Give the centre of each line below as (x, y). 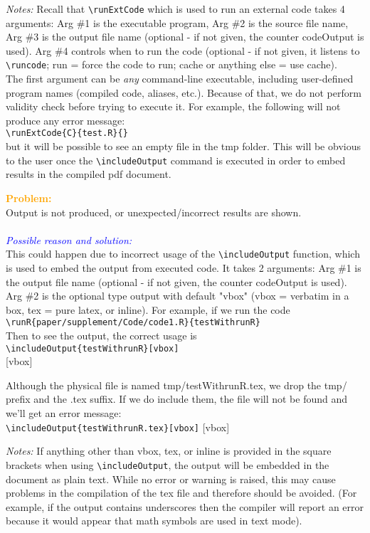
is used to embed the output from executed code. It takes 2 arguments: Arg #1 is (184, 268)
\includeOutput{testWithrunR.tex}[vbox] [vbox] (118, 427)
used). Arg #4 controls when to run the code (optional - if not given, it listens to (183, 50)
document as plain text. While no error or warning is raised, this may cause (171, 479)
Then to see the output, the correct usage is (101, 336)
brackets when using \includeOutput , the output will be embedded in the (168, 464)
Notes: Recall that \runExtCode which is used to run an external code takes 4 (175, 9)
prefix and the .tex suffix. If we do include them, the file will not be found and (177, 399)
